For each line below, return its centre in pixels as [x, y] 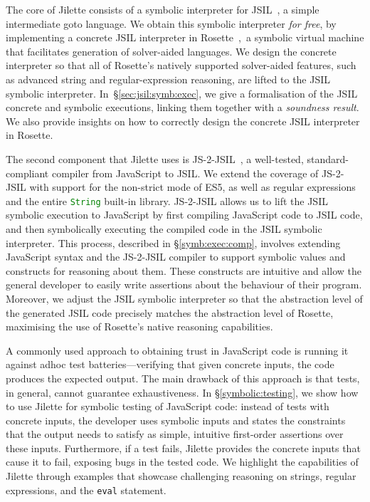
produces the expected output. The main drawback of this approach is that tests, [183, 378]
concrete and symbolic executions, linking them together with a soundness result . [183, 107]
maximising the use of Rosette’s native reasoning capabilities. [139, 326]
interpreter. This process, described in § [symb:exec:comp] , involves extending [173, 242]
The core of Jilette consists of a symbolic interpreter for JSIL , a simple [163, 9]
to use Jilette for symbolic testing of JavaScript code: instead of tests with [168, 406]
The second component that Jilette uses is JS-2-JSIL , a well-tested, [155, 158]
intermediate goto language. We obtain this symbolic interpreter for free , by [171, 23]
